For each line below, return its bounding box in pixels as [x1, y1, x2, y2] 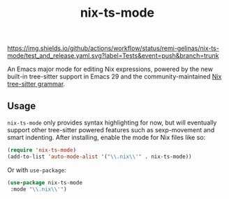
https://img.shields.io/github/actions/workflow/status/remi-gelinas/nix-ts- [7, 44, 220, 53]
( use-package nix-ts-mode [7, 179, 82, 186]
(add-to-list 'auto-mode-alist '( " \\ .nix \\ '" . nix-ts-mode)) [7, 153, 192, 160]
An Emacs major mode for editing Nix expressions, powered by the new [7, 65, 213, 74]
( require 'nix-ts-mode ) [7, 147, 77, 154]
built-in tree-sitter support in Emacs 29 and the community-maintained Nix [7, 72, 222, 81]
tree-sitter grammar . [7, 80, 66, 88]
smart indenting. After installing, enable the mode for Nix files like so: [7, 134, 206, 141]
